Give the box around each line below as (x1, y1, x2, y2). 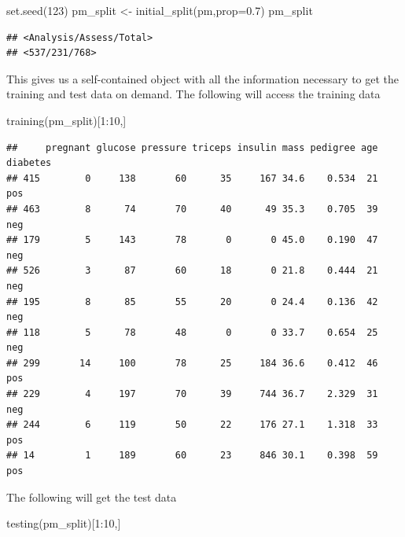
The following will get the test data (6, 488, 177, 505)
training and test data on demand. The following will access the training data (6, 86, 381, 102)
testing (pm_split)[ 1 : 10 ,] (6, 515, 121, 531)
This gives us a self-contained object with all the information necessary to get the (6, 70, 399, 86)
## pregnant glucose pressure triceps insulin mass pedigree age (6, 142, 378, 153)
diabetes (6, 157, 52, 169)
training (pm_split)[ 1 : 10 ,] (6, 112, 127, 128)
